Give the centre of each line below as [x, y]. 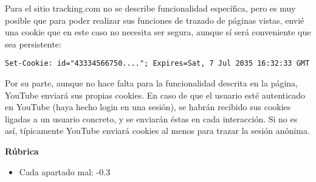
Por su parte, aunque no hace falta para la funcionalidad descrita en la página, [152, 83]
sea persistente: [33, 44]
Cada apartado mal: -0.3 [65, 171]
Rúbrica [22, 151]
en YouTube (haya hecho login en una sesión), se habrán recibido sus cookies [148, 107]
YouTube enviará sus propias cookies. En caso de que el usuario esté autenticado [155, 95]
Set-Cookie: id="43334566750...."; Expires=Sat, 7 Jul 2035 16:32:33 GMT [157, 64]
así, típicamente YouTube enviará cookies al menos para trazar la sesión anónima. [157, 131]
